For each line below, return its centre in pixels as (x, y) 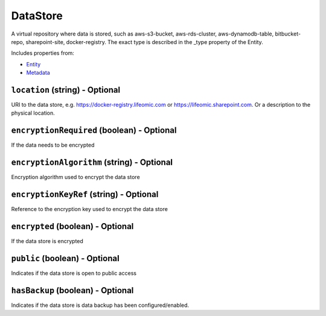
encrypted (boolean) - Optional (72, 226)
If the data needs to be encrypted (53, 145)
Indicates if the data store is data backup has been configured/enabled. (100, 305)
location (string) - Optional (66, 90)
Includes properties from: (43, 53)
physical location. (33, 113)
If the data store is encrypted (47, 241)
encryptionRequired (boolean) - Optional (94, 131)
